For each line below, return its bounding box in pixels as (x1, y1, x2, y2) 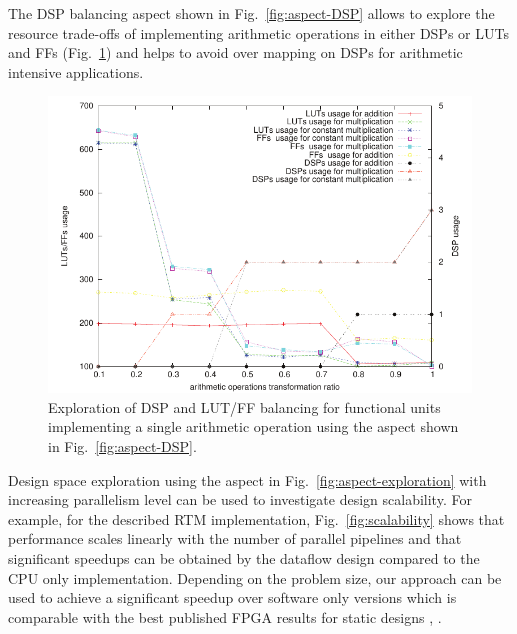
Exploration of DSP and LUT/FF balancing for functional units (48, 396, 441, 417)
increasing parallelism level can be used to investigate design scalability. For (8, 489, 472, 510)
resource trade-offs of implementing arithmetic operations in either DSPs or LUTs (8, 22, 509, 43)
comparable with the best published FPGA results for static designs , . (8, 606, 442, 627)
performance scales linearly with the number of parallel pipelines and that (8, 528, 462, 549)
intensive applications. (8, 61, 144, 82)
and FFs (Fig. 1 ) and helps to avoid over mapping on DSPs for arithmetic (8, 42, 463, 63)
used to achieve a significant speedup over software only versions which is (8, 587, 457, 608)
